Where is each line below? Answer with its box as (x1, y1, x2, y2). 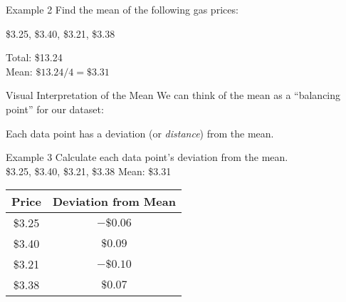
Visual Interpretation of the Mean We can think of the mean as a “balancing (6, 88, 341, 103)
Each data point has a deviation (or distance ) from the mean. (6, 125, 274, 140)
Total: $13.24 (6, 50, 63, 65)
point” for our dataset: (6, 101, 104, 116)
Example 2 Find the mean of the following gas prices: (6, 2, 238, 16)
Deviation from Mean (52, 193, 176, 210)
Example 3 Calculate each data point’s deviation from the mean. (6, 150, 288, 165)
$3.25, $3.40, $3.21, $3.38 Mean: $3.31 (6, 163, 172, 178)
